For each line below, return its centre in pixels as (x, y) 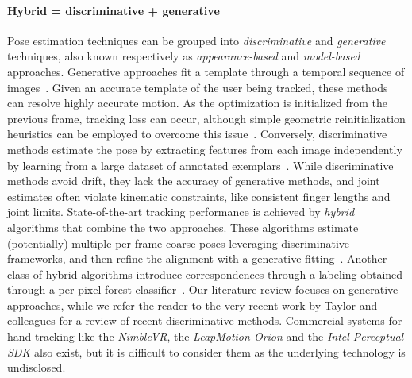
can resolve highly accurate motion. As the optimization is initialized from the (198, 103)
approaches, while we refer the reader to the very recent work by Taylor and (193, 305)
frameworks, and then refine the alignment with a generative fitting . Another (197, 258)
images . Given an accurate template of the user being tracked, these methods (198, 87)
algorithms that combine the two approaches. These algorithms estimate (183, 227)
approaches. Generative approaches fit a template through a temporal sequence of (206, 71)
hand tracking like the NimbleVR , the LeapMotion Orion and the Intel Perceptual (206, 336)
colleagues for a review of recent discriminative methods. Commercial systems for (205, 320)
